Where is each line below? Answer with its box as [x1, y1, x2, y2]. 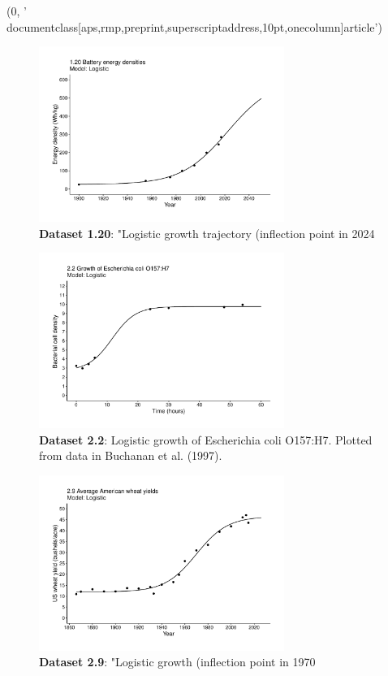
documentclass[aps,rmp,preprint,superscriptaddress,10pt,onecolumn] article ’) [6, 18, 382, 35]
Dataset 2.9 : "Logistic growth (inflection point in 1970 [39, 653, 316, 670]
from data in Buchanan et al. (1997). [39, 447, 222, 464]
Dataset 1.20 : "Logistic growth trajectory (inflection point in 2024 [39, 224, 375, 241]
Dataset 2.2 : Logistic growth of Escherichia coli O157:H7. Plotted [39, 431, 373, 448]
